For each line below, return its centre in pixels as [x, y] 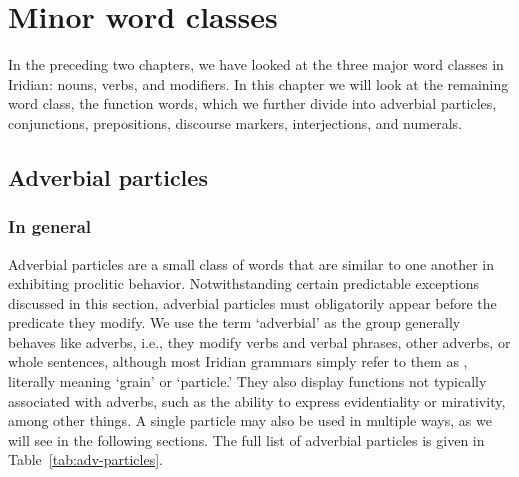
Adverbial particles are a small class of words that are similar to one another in [251, 263]
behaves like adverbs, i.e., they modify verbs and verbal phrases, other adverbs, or [259, 341]
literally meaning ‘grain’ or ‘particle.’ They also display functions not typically [247, 381]
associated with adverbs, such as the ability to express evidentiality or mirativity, [257, 400]
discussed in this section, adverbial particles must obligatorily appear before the [252, 302]
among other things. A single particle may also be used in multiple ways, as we [250, 420]
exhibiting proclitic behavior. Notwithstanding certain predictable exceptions [243, 283]
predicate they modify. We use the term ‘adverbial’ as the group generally [234, 322]
